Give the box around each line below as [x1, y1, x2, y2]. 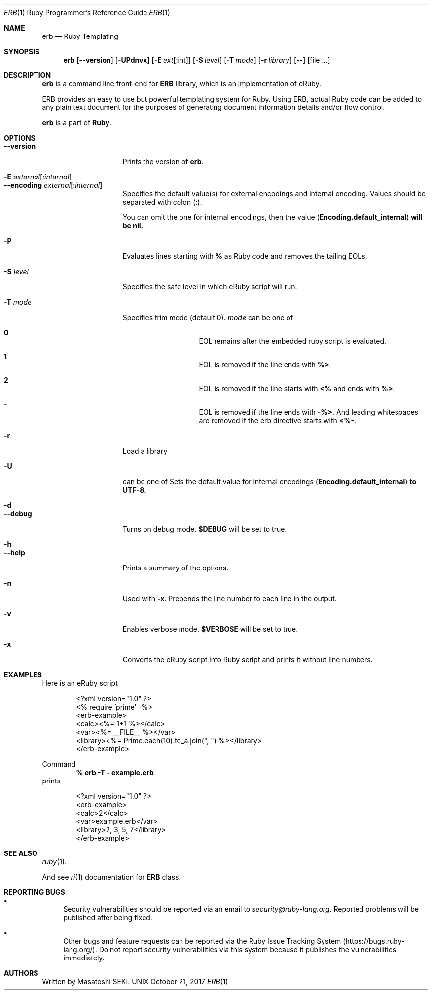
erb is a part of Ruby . [42, 118, 111, 127]
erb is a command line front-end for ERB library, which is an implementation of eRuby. [42, 79, 321, 88]
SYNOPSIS [4, 47, 40, 56]
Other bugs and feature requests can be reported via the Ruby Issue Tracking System [63, 937, 341, 945]
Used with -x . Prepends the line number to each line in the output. [122, 594, 337, 603]
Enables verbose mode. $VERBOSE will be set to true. [122, 625, 298, 633]
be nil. [122, 221, 144, 230]
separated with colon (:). [122, 198, 202, 206]
